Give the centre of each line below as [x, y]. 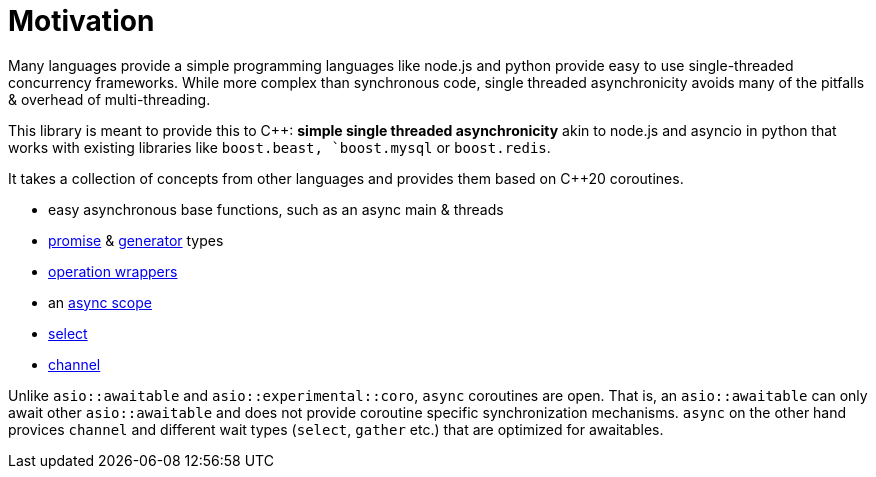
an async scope [100, 302]
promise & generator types [136, 240]
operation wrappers [113, 271]
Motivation [81, 21]
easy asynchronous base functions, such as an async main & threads [276, 209]
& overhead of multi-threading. [109, 99]
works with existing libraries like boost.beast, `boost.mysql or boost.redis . [279, 147]
